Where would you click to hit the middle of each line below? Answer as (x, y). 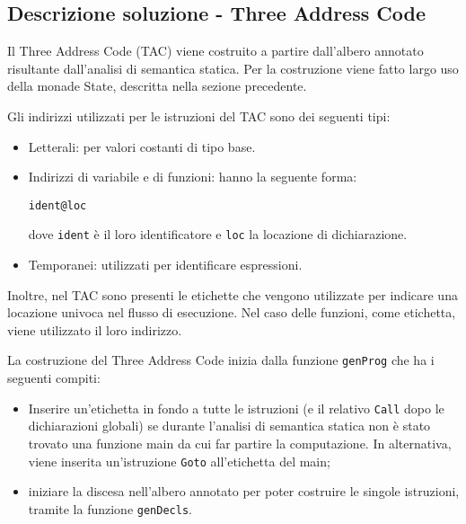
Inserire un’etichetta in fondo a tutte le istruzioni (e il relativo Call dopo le (236, 408)
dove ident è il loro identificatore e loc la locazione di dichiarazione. (218, 234)
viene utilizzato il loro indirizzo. (95, 329)
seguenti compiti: (54, 378)
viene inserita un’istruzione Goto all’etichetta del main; (179, 461)
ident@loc (57, 205)
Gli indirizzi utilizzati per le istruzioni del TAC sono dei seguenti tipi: (199, 115)
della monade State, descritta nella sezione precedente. (157, 86)
